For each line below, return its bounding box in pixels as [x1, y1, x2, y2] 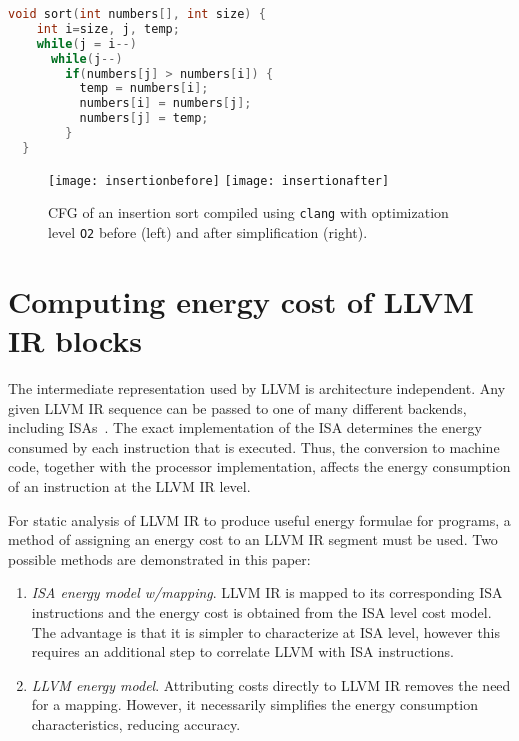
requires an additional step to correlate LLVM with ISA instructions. [31, 641, 454, 662]
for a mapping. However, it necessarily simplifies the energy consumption [31, 694, 478, 715]
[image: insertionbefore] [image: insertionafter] [48, 173, 390, 188]
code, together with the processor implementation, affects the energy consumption [8, 456, 511, 477]
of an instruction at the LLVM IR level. [8, 476, 251, 496]
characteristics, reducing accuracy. [31, 713, 241, 734]
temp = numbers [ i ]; [79, 81, 209, 96]
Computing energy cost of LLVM [8, 280, 474, 321]
